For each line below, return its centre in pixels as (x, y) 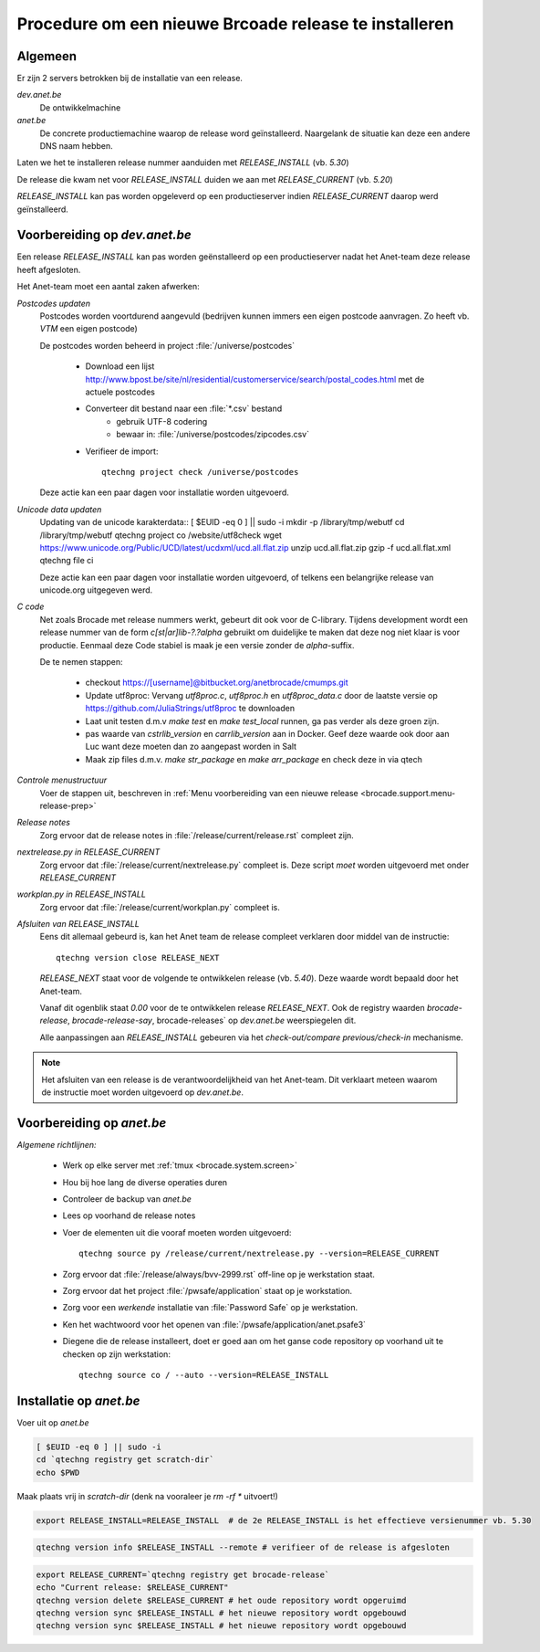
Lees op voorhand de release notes (129, 1215)
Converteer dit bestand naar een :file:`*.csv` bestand (184, 409)
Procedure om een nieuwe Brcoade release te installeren (235, 24)
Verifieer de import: (122, 451)
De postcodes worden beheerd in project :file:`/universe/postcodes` (167, 345)
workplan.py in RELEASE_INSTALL (81, 894)
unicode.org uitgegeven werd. (96, 590)
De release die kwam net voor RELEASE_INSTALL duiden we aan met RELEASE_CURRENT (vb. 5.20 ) (205, 179)
